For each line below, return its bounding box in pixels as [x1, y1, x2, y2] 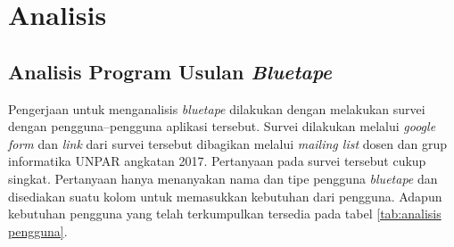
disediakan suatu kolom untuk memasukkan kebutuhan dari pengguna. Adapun [8, 186, 442, 205]
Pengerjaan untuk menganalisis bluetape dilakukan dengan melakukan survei [8, 99, 425, 118]
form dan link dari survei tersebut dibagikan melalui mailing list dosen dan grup [8, 134, 448, 152]
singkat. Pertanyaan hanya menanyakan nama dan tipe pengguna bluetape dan [8, 169, 438, 187]
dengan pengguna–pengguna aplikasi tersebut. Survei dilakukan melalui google [8, 117, 436, 136]
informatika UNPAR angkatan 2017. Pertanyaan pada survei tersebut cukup [8, 152, 426, 170]
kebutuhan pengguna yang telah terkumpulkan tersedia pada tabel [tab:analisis [8, 204, 442, 223]
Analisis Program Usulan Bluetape [8, 57, 332, 85]
